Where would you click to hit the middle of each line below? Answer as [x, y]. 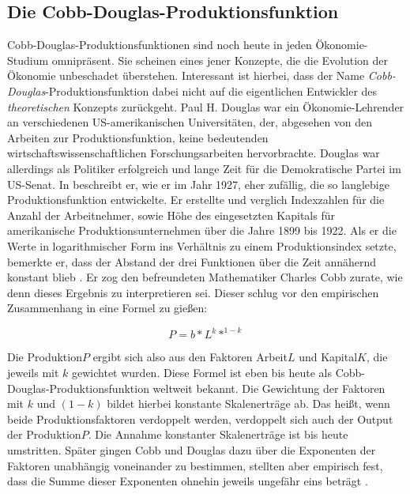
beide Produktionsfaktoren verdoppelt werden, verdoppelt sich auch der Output [200, 419]
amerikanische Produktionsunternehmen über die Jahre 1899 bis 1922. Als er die [202, 230]
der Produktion [44, 434]
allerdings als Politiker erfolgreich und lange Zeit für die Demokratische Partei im [204, 168]
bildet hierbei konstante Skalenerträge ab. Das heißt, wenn [248, 403]
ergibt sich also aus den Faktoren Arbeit [190, 357]
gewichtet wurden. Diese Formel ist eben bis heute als [202, 372]
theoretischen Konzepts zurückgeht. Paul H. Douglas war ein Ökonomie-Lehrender [206, 106]
